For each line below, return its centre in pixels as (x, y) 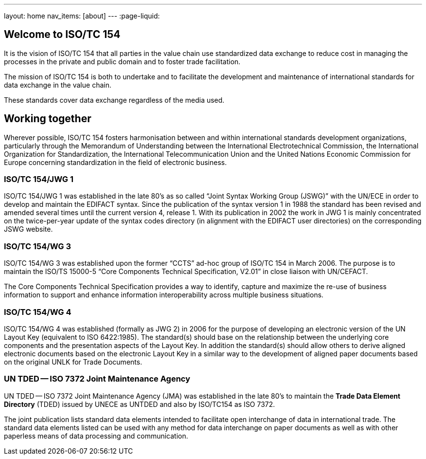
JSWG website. (28, 229)
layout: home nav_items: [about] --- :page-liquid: (82, 16)
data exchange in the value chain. (58, 85)
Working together (48, 119)
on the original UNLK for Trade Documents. (73, 362)
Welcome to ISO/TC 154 (62, 35)
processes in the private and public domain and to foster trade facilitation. (122, 61)
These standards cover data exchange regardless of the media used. (114, 100)
